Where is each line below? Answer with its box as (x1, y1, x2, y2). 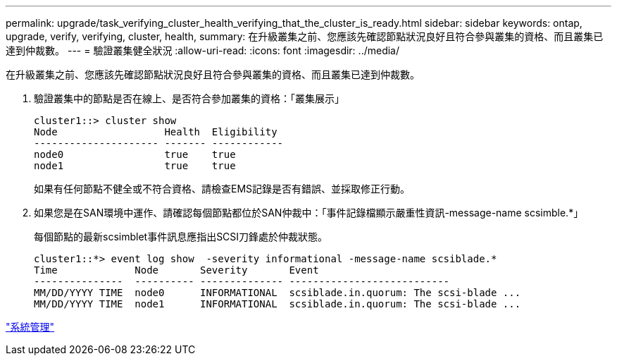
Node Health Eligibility (34, 126, 278, 137)
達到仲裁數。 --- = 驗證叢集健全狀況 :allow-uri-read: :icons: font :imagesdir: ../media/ (6, 44, 400, 56)
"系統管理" (6, 321, 55, 333)
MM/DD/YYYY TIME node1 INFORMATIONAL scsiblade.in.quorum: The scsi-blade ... (34, 298, 521, 310)
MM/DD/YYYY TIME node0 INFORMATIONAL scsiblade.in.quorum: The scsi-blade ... (34, 287, 521, 298)
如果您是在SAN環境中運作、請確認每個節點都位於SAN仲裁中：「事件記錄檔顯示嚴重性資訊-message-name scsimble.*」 (34, 207, 584, 219)
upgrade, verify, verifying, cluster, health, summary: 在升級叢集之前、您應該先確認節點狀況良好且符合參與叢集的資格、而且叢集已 (6, 30, 604, 42)
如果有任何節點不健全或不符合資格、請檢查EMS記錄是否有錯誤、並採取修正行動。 (34, 183, 411, 195)
